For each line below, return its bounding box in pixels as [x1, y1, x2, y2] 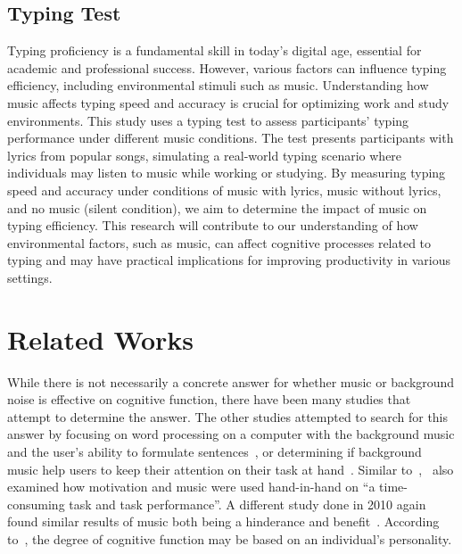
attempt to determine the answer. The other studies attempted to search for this [7, 407, 449, 426]
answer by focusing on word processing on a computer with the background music [7, 425, 455, 443]
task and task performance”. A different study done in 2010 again [69, 494, 426, 513]
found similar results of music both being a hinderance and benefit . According [7, 512, 440, 531]
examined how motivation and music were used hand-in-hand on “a [7, 477, 375, 496]
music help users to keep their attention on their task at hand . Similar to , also [7, 459, 454, 478]
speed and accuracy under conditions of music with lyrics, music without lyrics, [7, 180, 441, 199]
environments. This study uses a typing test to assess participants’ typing [7, 111, 409, 129]
